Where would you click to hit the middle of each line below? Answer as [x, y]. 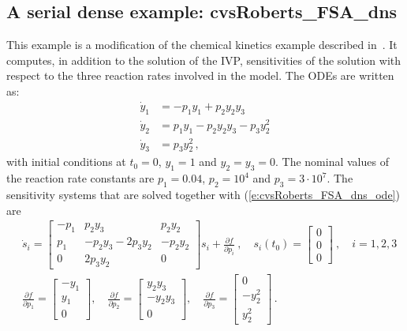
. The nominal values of [332, 162]
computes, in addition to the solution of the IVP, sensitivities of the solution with [204, 60]
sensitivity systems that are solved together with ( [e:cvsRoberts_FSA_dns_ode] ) [203, 195]
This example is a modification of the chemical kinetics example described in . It [202, 45]
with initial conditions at [66, 162]
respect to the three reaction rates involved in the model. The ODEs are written [200, 75]
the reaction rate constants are [80, 178]
